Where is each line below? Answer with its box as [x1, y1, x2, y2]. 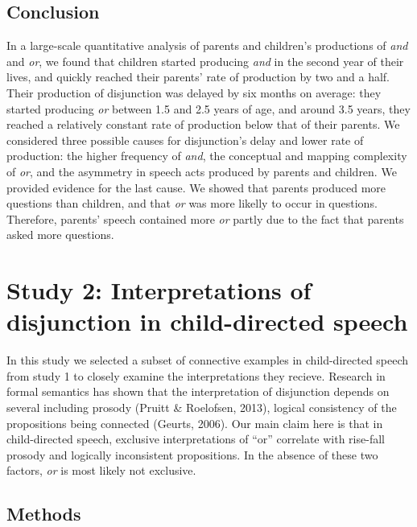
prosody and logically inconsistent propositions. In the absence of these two [6, 446, 378, 463]
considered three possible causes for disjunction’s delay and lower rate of [6, 131, 364, 148]
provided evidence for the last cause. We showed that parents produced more [6, 179, 386, 196]
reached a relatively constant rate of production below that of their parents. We [6, 116, 400, 133]
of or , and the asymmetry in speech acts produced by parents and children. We [6, 163, 397, 179]
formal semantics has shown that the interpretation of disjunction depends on [6, 383, 390, 400]
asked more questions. [6, 226, 114, 243]
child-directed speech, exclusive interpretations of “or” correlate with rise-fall [6, 430, 385, 447]
